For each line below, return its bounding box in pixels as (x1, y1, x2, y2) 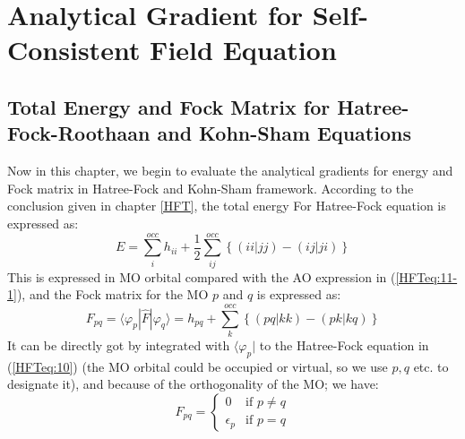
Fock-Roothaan (7, 119, 151, 147)
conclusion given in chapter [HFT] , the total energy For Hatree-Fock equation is (7, 196, 446, 215)
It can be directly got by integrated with (7, 335, 230, 354)
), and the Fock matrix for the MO (16, 285, 209, 304)
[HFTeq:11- (395, 267, 458, 286)
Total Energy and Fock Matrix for (7, 92, 331, 120)
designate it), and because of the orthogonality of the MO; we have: (7, 374, 379, 393)
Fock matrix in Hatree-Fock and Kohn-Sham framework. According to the (7, 178, 414, 197)
